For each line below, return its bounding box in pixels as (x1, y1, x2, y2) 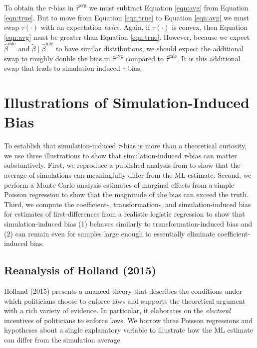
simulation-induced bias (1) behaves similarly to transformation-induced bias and (4, 218, 253, 229)
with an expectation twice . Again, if (40, 22, 150, 32)
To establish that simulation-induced (4, 140, 116, 151)
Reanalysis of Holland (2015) (4, 262, 156, 278)
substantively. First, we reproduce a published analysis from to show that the (4, 160, 241, 170)
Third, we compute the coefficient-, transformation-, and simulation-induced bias (4, 199, 251, 209)
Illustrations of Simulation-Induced (4, 92, 250, 113)
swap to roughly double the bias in (4, 53, 110, 63)
